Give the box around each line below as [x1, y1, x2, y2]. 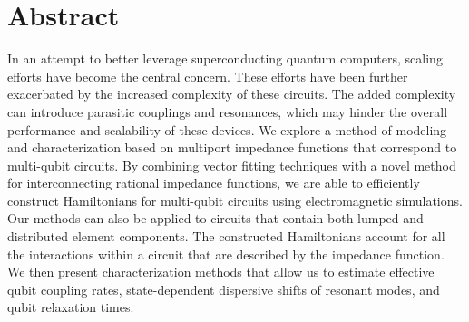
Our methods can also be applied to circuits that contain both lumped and [7, 209, 424, 228]
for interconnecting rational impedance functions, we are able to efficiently [7, 173, 420, 192]
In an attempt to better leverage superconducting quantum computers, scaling [7, 49, 443, 68]
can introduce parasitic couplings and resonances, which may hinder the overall [7, 102, 448, 121]
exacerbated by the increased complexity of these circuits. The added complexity [7, 84, 456, 103]
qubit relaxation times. [7, 298, 134, 317]
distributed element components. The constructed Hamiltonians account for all [7, 227, 445, 246]
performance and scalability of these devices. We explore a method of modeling [7, 120, 447, 139]
